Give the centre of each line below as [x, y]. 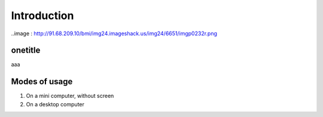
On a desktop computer [55, 104]
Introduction [42, 16]
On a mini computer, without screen [70, 96]
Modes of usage [42, 81]
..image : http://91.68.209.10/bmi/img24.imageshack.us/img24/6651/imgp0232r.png [114, 33]
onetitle [26, 50]
